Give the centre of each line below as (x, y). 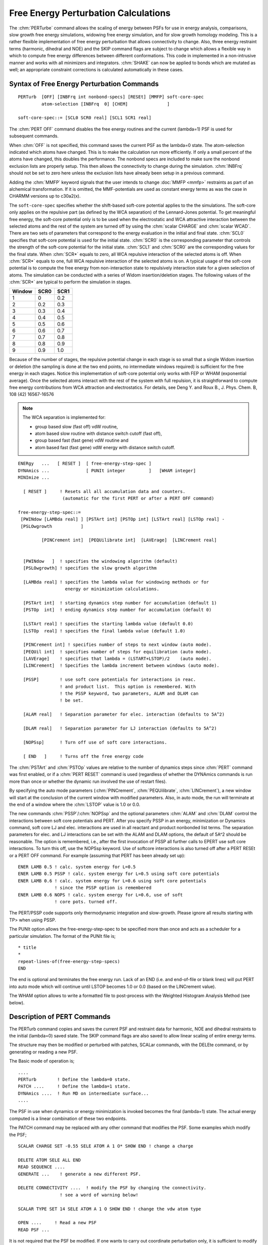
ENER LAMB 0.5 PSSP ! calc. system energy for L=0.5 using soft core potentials (119, 874)
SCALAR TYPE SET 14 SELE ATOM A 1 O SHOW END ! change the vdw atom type (110, 1209)
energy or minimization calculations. (112, 589)
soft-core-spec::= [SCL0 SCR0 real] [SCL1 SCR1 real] (85, 118)
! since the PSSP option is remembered (103, 888)
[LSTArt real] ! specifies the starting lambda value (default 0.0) (108, 624)
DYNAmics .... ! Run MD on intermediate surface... (83, 1093)
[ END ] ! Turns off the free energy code (83, 756)
